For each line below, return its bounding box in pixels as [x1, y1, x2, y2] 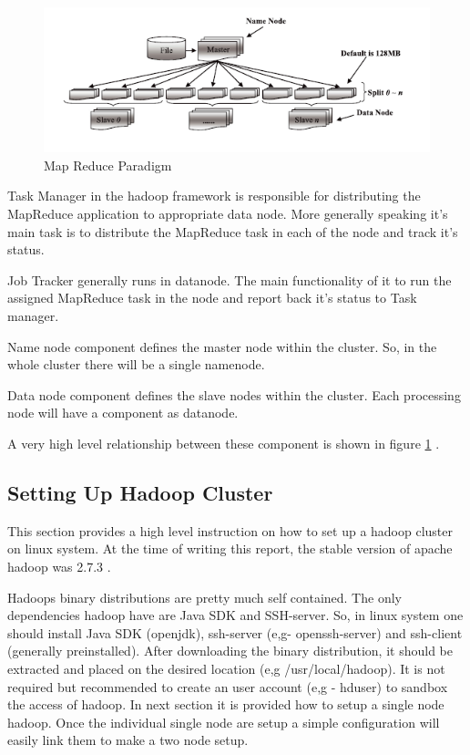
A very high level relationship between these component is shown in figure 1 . [7, 434, 440, 452]
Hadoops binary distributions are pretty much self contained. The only [7, 587, 402, 606]
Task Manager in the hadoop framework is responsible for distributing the [7, 186, 421, 205]
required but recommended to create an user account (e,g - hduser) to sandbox [7, 677, 448, 696]
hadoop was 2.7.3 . [7, 556, 111, 575]
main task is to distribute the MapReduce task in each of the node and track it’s [7, 222, 458, 241]
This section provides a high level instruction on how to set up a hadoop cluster [7, 521, 454, 540]
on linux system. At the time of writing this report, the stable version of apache [7, 539, 453, 558]
